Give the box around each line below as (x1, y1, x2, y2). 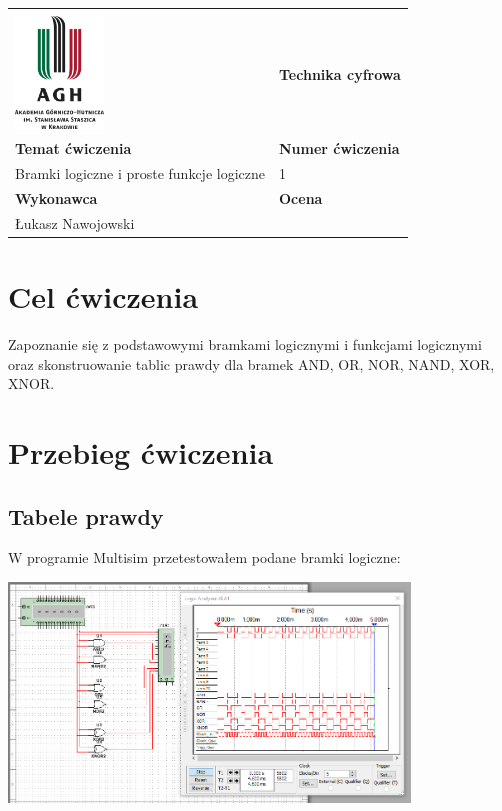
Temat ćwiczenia (15, 138, 132, 159)
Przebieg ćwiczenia (8, 431, 274, 472)
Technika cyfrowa (279, 64, 401, 85)
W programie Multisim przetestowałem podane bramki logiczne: (8, 547, 401, 568)
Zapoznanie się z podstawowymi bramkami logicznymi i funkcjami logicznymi (8, 333, 482, 354)
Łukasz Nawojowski (15, 212, 135, 233)
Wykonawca (15, 187, 98, 208)
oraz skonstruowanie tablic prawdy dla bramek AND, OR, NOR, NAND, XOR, (8, 353, 495, 374)
